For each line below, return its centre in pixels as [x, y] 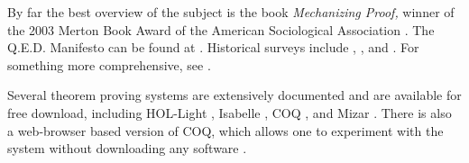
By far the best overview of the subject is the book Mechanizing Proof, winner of [231, 12]
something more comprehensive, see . [109, 64]
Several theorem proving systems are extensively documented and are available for [234, 95]
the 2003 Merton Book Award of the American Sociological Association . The [221, 29]
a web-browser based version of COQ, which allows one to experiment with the [225, 130]
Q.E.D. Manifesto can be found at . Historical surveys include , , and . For [213, 47]
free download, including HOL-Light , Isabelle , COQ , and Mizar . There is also [230, 112]
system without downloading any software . [127, 148]
